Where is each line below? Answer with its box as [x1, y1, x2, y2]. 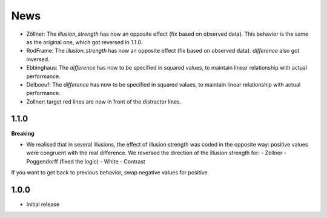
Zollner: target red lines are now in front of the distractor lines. [26, 97, 182, 105]
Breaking [11, 130, 35, 137]
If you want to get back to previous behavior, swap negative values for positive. [11, 169, 210, 176]
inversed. [26, 55, 50, 63]
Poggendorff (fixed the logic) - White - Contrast [26, 157, 145, 165]
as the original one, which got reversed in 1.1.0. [26, 38, 143, 45]
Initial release [26, 200, 60, 208]
